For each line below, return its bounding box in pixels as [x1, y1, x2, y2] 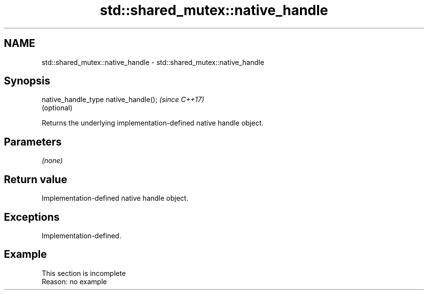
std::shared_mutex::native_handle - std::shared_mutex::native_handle [42, 58, 264, 66]
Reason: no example [42, 277, 107, 286]
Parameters [4, 135, 62, 148]
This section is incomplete [42, 269, 126, 277]
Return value [4, 173, 67, 186]
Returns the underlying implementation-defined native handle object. [42, 119, 264, 127]
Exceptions [4, 210, 60, 223]
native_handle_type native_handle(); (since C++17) [42, 95, 204, 104]
